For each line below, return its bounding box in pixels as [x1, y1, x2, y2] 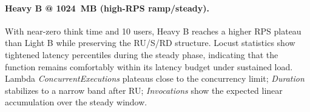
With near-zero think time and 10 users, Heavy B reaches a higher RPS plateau [5, 24, 302, 37]
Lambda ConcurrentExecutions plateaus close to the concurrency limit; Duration [5, 72, 305, 85]
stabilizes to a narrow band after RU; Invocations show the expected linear [5, 84, 283, 96]
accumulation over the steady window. [5, 96, 147, 108]
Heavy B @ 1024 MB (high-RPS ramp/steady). [5, 1, 210, 14]
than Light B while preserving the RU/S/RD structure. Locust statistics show [5, 36, 295, 49]
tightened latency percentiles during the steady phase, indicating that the [5, 48, 278, 61]
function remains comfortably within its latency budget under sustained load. [5, 60, 293, 73]
